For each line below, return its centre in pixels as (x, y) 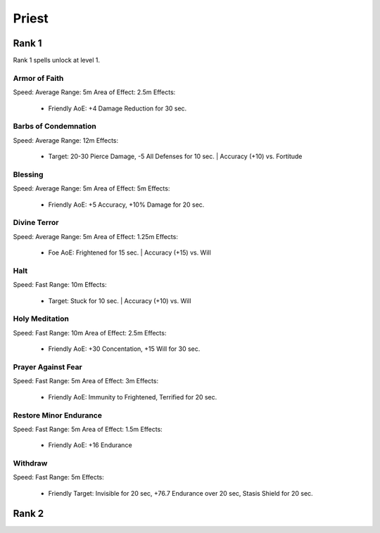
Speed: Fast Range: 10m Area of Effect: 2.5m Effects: (90, 333)
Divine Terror (36, 223)
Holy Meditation (41, 319)
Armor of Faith (38, 78)
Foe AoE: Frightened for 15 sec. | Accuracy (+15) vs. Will (129, 252)
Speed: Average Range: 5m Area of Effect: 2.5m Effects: (94, 92)
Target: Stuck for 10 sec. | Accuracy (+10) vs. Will (120, 301)
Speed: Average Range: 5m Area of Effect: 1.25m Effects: (96, 236)
